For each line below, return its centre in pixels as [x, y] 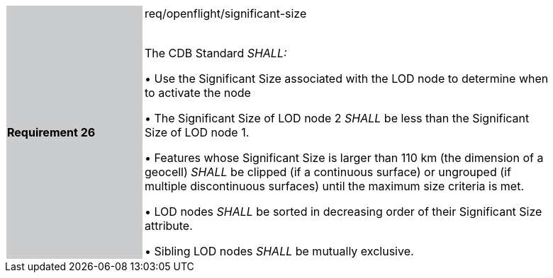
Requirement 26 [51, 132]
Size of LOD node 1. [197, 132]
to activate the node [198, 93]
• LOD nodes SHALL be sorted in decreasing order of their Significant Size [343, 212]
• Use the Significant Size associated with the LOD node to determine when [347, 79]
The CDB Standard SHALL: [216, 53]
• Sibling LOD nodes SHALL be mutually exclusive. [279, 251]
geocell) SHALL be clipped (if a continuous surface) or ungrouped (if [328, 172]
